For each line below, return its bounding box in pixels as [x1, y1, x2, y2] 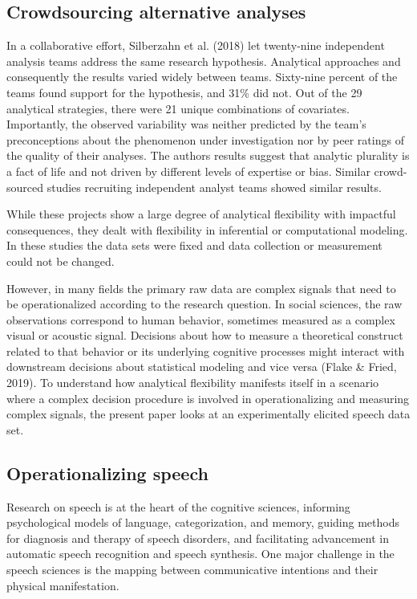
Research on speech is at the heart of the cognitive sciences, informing [6, 498, 350, 515]
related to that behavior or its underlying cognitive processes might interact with [6, 342, 405, 359]
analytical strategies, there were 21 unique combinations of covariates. [6, 100, 350, 116]
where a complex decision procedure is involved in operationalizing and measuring [6, 389, 410, 406]
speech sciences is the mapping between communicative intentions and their [6, 561, 379, 578]
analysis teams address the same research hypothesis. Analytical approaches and [6, 52, 401, 69]
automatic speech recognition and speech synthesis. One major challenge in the [6, 545, 395, 562]
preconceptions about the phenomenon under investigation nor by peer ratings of [6, 131, 404, 148]
